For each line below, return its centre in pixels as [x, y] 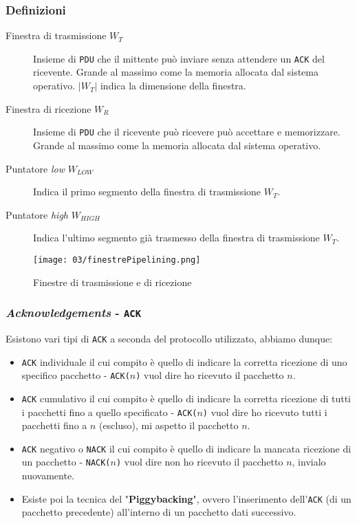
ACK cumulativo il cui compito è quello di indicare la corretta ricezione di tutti [186, 398]
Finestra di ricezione [48, 108]
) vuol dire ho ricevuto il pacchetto [210, 375]
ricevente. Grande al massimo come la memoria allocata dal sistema [176, 72]
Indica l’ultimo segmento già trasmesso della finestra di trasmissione [176, 238]
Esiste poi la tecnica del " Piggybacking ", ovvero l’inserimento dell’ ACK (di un [186, 498]
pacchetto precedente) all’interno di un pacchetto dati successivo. [159, 512]
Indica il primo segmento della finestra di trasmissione [147, 192]
